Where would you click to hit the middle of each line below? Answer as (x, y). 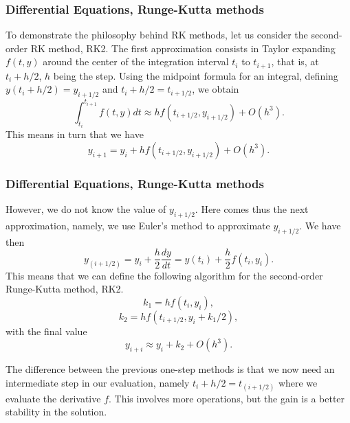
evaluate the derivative (53, 398)
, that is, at (295, 61)
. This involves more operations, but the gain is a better (227, 398)
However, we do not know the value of (86, 209)
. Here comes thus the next (252, 209)
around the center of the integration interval (136, 61)
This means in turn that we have (75, 134)
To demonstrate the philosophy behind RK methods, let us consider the (157, 35)
